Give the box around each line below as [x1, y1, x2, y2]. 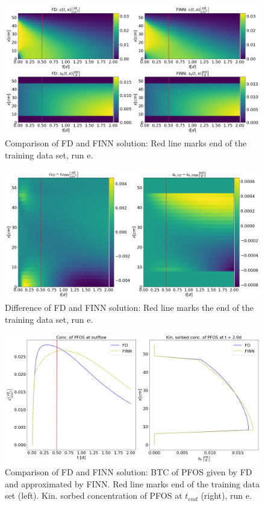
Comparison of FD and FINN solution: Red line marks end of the [5, 136, 247, 149]
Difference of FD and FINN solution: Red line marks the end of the [5, 301, 254, 313]
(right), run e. [201, 489, 252, 502]
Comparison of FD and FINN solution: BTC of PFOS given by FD [5, 466, 252, 478]
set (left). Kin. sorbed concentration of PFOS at [5, 489, 182, 502]
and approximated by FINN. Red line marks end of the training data [5, 477, 260, 490]
